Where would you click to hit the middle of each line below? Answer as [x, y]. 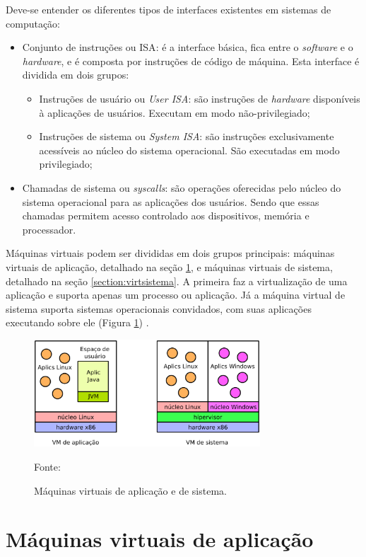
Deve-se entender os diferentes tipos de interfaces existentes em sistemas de [169, 9]
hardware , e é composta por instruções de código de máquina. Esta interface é [191, 61]
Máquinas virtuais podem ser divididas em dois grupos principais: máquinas [170, 253]
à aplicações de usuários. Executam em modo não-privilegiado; [175, 112]
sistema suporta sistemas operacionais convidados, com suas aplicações [159, 308]
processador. [49, 229]
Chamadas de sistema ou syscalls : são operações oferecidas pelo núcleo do [182, 187]
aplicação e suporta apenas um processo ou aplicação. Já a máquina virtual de [176, 295]
